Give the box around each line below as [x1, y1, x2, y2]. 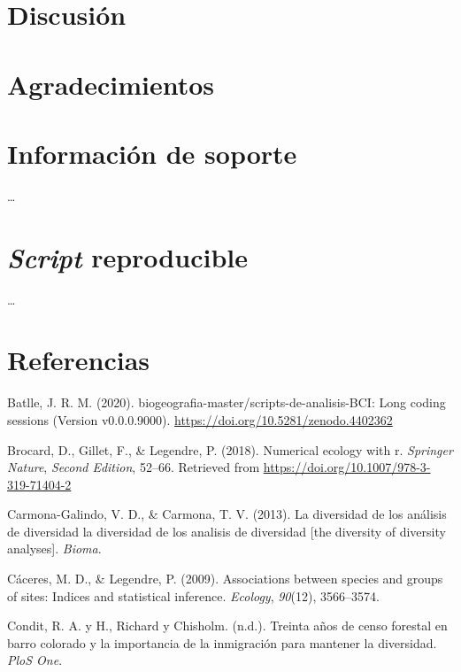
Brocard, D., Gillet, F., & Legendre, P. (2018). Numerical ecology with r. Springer [7, 440, 453, 459]
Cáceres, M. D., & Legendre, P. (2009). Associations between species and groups [7, 569, 443, 588]
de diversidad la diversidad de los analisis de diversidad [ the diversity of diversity [7, 521, 446, 540]
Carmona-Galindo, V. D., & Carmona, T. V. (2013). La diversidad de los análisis [7, 505, 447, 523]
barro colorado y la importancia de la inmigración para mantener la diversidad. [7, 633, 437, 652]
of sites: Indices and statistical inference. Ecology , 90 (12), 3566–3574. [7, 586, 380, 605]
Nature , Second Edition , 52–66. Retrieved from [7, 458, 260, 476]
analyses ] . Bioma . [7, 539, 102, 558]
